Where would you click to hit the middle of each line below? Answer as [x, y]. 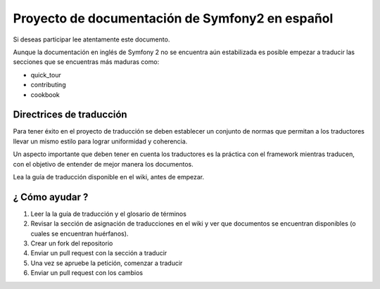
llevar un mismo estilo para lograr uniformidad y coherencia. [100, 141]
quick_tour [46, 75]
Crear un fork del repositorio [72, 243]
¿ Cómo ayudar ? [51, 197]
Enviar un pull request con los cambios [87, 273]
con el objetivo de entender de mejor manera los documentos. [103, 164]
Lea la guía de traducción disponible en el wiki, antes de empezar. [108, 176]
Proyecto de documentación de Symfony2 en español [173, 18]
